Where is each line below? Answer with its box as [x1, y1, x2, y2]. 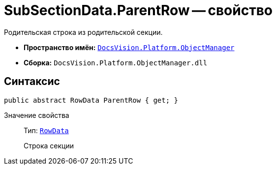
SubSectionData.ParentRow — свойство [4, 2, 273, 19]
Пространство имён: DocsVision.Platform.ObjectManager [24, 43, 235, 52]
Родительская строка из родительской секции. [4, 28, 163, 36]
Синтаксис [4, 75, 60, 88]
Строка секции [24, 141, 74, 150]
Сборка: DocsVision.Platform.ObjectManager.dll [24, 58, 208, 67]
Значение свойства [4, 111, 69, 119]
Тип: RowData [24, 126, 69, 135]
